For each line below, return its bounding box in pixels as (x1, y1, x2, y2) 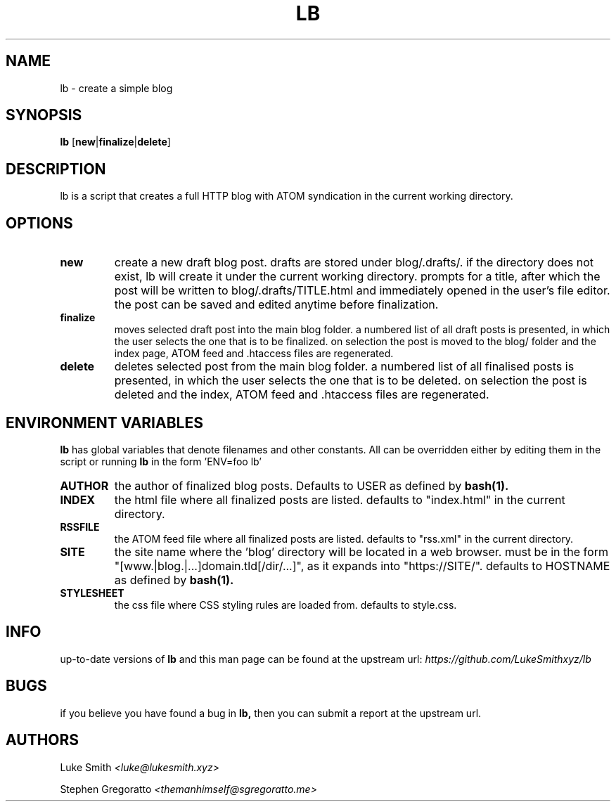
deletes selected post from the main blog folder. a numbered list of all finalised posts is (114, 359, 575, 374)
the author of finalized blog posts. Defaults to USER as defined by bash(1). (114, 478, 509, 493)
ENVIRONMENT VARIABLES (6, 413, 203, 432)
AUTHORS (6, 731, 79, 749)
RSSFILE (60, 520, 100, 533)
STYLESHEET (60, 586, 124, 599)
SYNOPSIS (6, 106, 82, 124)
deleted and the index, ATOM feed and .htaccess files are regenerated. (114, 387, 489, 402)
